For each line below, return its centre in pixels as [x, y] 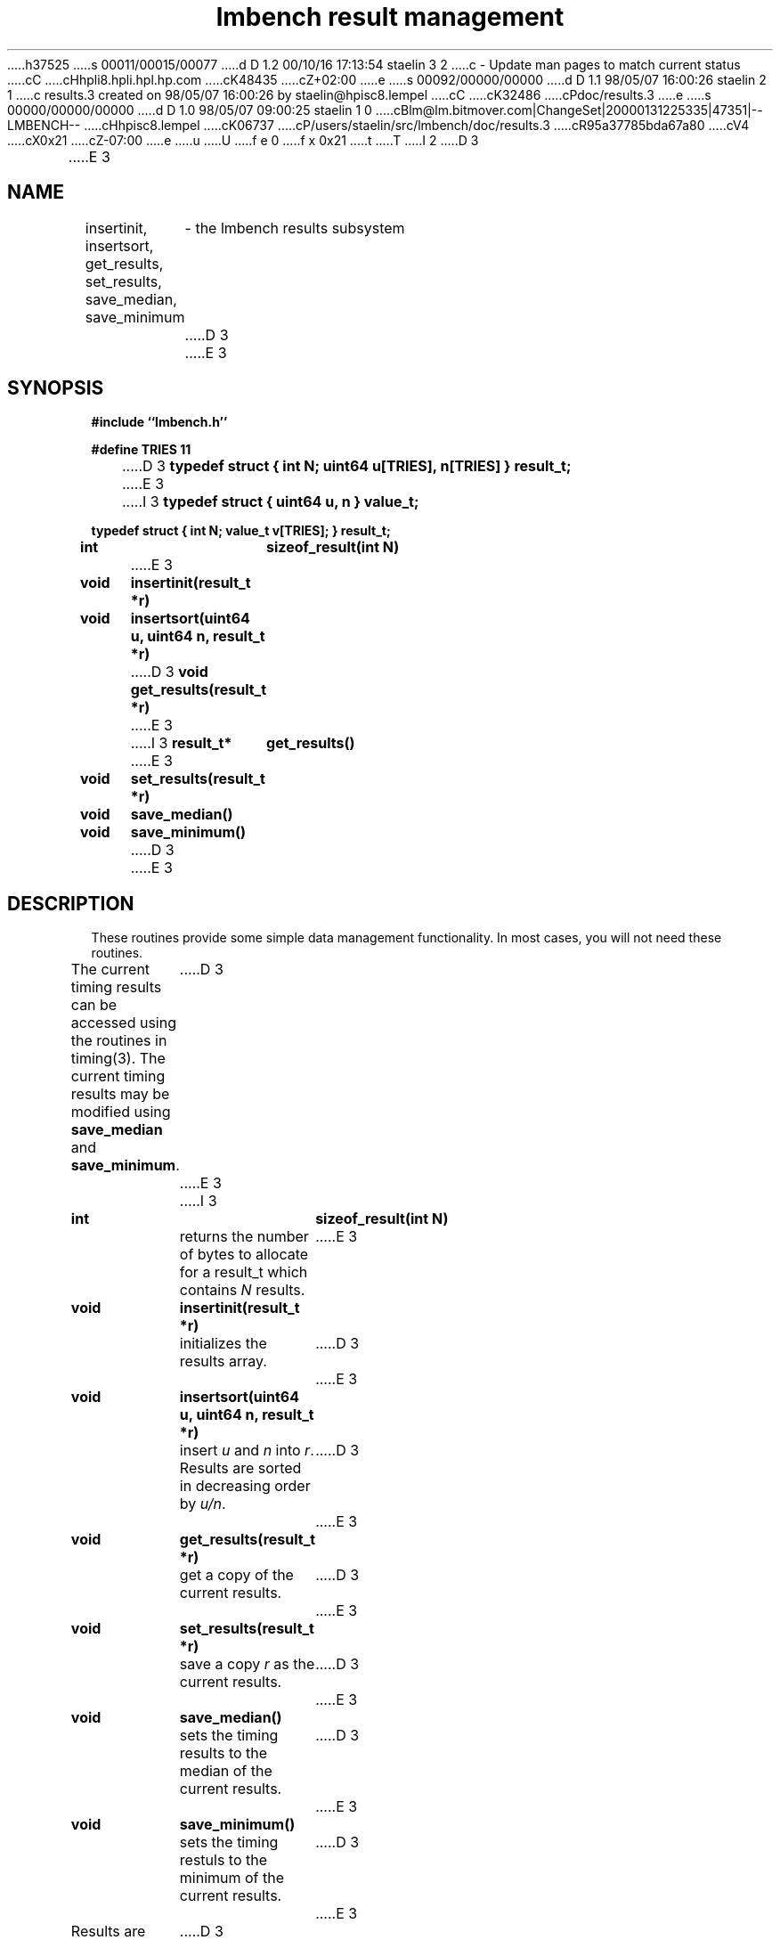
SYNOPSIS [56, 388]
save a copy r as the [247, 1664]
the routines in [119, 1041]
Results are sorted [240, 1468]
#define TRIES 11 [141, 450]
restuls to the [223, 1860]
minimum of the [232, 1878]
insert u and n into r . [247, 1451]
